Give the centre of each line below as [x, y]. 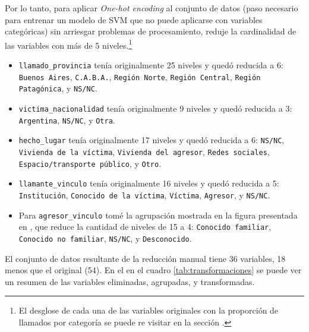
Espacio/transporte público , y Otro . [90, 163]
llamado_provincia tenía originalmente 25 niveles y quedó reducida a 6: [151, 65]
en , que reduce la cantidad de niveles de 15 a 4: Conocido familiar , [145, 227]
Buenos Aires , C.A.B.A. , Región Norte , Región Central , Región [140, 76]
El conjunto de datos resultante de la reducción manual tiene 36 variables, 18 [145, 258]
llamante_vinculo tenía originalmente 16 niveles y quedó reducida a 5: [149, 183]
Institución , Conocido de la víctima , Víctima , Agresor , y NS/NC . [144, 195]
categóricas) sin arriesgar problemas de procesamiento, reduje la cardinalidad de [151, 31]
